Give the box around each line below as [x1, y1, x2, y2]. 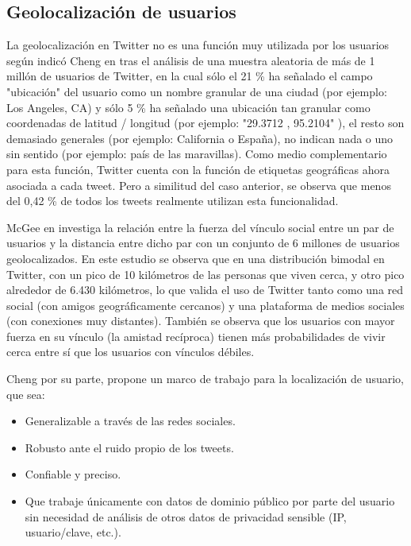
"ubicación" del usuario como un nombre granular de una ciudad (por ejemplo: [6, 83, 387, 99]
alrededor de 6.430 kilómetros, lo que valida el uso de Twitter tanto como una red [6, 281, 404, 298]
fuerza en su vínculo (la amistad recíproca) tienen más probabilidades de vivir [6, 327, 386, 344]
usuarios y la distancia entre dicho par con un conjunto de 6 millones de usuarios [6, 234, 400, 251]
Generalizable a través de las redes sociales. [25, 412, 236, 429]
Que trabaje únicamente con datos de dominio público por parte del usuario [25, 493, 395, 509]
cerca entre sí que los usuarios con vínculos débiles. [6, 343, 255, 360]
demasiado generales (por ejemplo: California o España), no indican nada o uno [6, 130, 394, 146]
